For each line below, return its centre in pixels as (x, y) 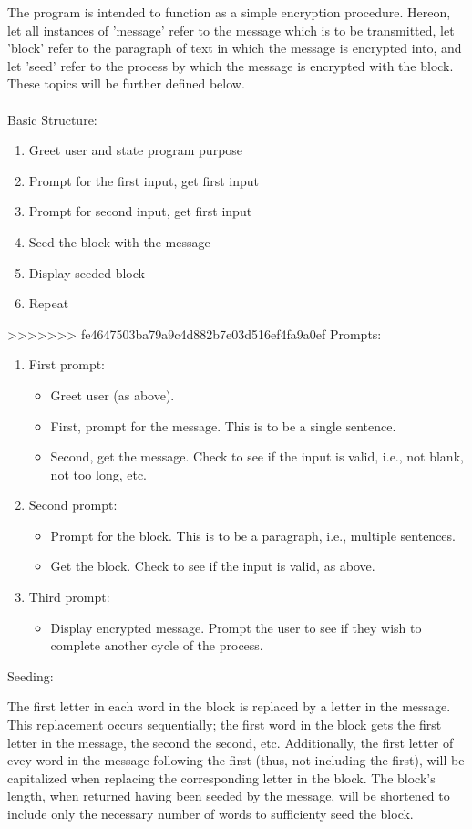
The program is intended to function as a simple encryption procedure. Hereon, (229, 12)
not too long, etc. (98, 474)
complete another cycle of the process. (157, 645)
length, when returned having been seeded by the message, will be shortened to (229, 796)
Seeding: (31, 675)
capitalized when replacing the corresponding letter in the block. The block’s (221, 777)
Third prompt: (69, 597)
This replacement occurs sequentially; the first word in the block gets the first (225, 725)
